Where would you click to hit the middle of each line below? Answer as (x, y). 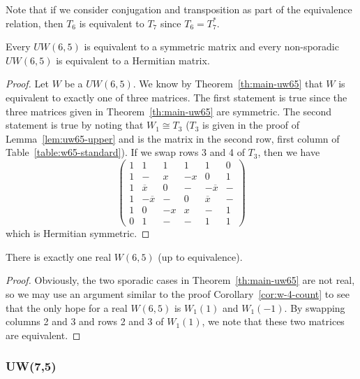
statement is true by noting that (75, 125)
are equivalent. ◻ (43, 335)
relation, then (35, 23)
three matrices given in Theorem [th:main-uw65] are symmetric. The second (169, 111)
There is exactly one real (59, 256)
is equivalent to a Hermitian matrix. (133, 60)
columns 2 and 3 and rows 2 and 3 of (85, 321)
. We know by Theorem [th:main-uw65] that (228, 84)
